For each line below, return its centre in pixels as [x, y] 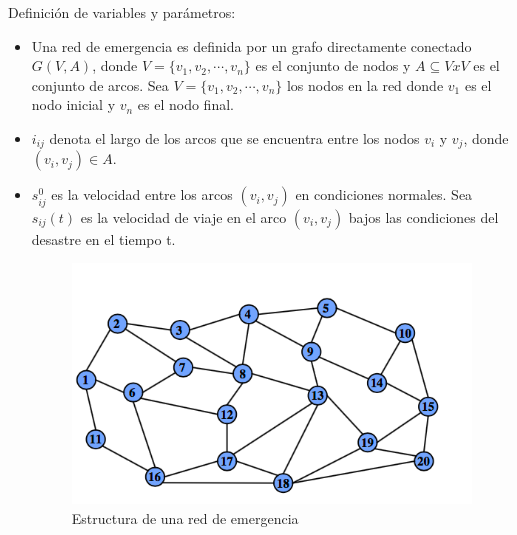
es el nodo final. [185, 104]
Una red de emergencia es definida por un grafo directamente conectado [251, 45]
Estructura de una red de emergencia [185, 517]
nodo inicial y [73, 104]
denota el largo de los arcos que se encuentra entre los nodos [234, 137]
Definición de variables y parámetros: [122, 12]
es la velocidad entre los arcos [142, 194]
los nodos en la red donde [365, 84]
